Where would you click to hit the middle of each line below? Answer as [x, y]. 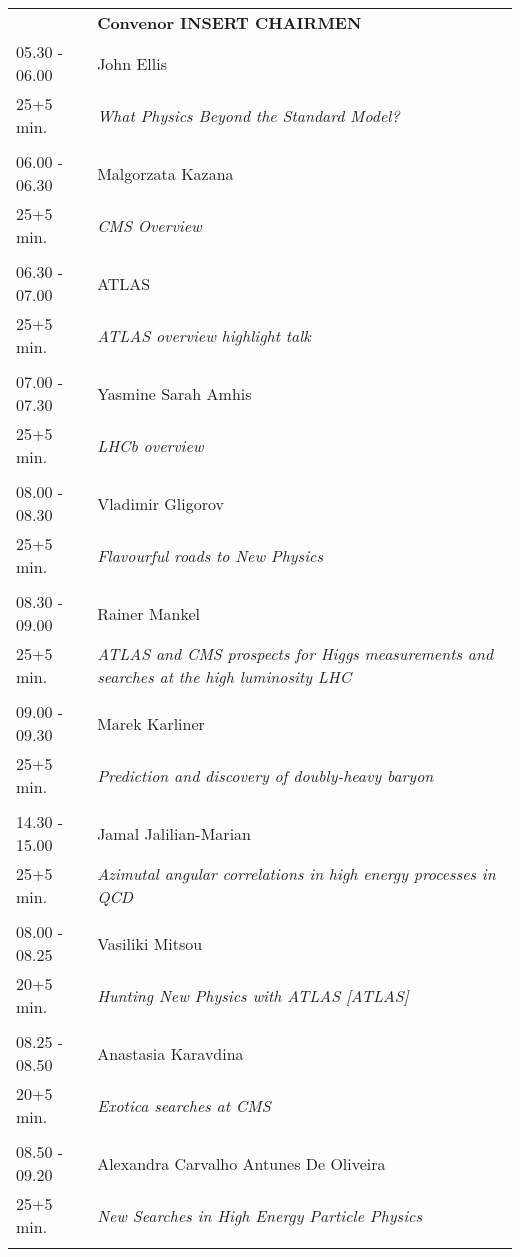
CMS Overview [149, 225]
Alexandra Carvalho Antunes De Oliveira [241, 1163]
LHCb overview [150, 445]
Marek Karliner [151, 723]
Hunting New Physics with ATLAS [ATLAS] [253, 995]
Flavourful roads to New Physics [210, 555]
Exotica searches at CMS [184, 1105]
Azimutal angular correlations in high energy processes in [296, 873]
